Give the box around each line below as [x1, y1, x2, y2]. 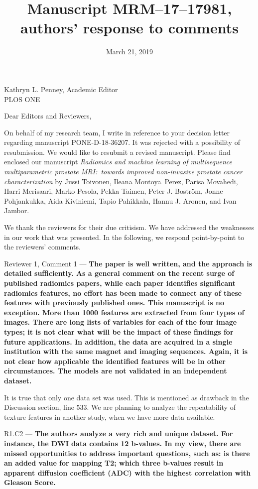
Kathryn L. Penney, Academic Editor [4, 84, 118, 94]
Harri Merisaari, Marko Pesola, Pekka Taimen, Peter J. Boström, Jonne [4, 186, 223, 196]
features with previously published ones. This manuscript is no [4, 297, 225, 308]
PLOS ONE [4, 94, 40, 104]
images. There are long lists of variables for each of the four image [4, 317, 237, 327]
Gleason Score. [4, 477, 56, 488]
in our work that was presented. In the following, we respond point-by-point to [4, 232, 245, 242]
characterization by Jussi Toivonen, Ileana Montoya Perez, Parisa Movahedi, [4, 176, 238, 186]
